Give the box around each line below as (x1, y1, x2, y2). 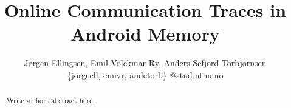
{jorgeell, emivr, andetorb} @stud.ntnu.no (67, 68, 224, 81)
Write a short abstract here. (6, 95, 95, 106)
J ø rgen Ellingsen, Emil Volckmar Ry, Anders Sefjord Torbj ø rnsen (24, 56, 267, 69)
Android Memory (70, 21, 220, 46)
